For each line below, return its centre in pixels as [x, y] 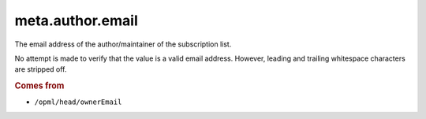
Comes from [39, 86]
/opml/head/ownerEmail [78, 102]
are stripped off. [41, 69]
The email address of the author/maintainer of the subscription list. [123, 44]
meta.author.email [76, 20]
